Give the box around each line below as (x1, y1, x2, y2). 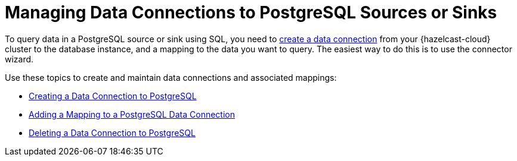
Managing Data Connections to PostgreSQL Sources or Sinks (5, 2, 497, 23)
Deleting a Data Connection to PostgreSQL (29, 127, 196, 138)
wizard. (5, 53, 34, 64)
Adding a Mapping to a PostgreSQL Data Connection (29, 109, 235, 119)
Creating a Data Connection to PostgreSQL (29, 90, 197, 101)
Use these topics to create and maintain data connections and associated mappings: (5, 72, 337, 83)
